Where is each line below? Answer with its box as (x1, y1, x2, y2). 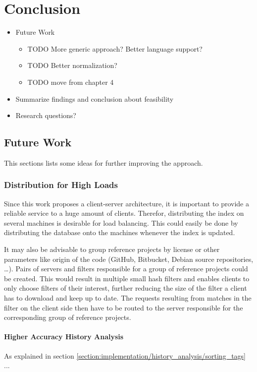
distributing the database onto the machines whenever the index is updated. (4, 227, 235, 238)
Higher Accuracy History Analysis (4, 331, 124, 342)
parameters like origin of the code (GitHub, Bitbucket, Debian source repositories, (4, 253, 254, 264)
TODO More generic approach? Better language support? (27, 43, 203, 54)
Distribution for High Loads (4, 179, 118, 191)
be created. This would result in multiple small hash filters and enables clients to (4, 273, 250, 283)
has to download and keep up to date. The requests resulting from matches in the (4, 293, 252, 303)
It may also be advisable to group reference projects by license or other (4, 244, 220, 254)
